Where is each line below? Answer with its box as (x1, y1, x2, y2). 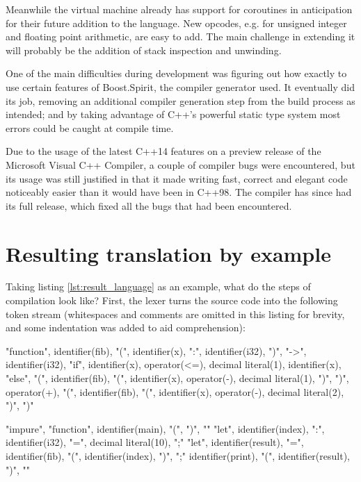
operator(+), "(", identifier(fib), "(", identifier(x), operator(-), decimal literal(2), (6, 384, 344, 399)
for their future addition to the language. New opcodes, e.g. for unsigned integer (6, 15, 347, 30)
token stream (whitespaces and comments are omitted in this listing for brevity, (6, 306, 345, 321)
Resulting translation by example (6, 239, 331, 267)
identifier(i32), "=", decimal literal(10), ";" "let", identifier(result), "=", (6, 435, 304, 449)
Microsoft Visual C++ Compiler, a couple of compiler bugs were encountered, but (6, 157, 355, 172)
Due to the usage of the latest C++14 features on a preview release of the (6, 144, 321, 158)
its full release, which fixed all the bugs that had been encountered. (6, 198, 292, 213)
